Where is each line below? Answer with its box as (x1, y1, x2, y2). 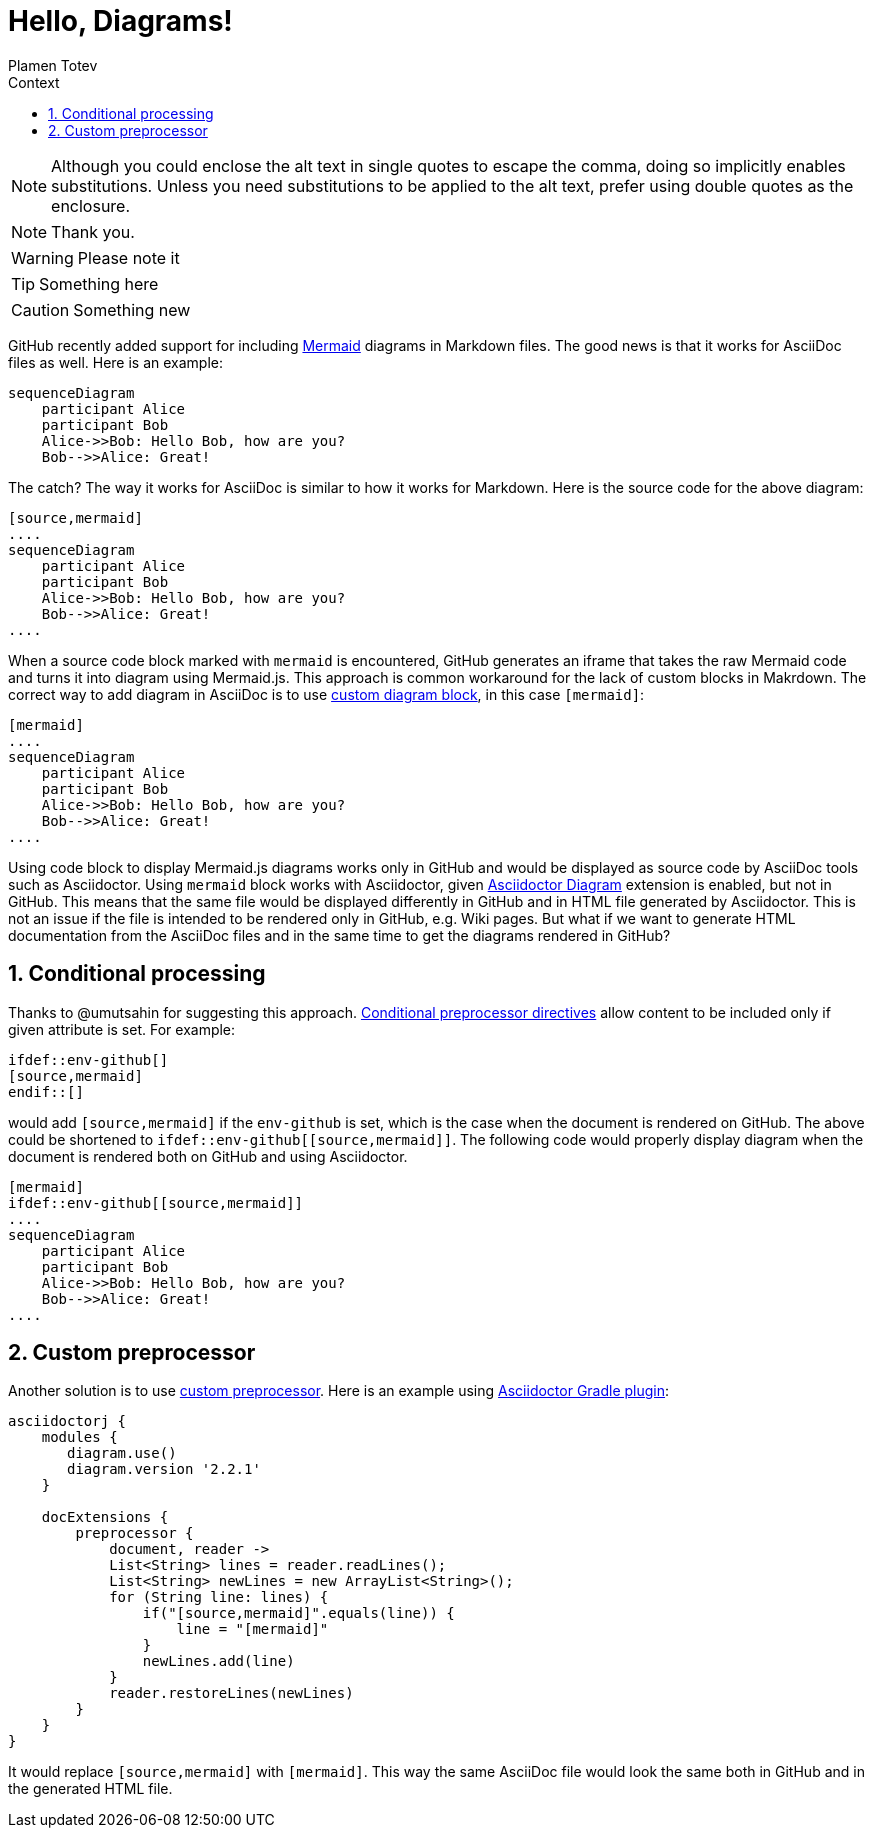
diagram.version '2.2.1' (67, 1461, 261, 1478)
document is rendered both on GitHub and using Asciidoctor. (8, 1147, 408, 1165)
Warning (11, 247, 74, 268)
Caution (11, 299, 70, 320)
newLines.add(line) (142, 1653, 295, 1670)
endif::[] (8, 1083, 84, 1100)
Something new (73, 299, 191, 320)
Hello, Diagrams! (8, 4, 233, 38)
